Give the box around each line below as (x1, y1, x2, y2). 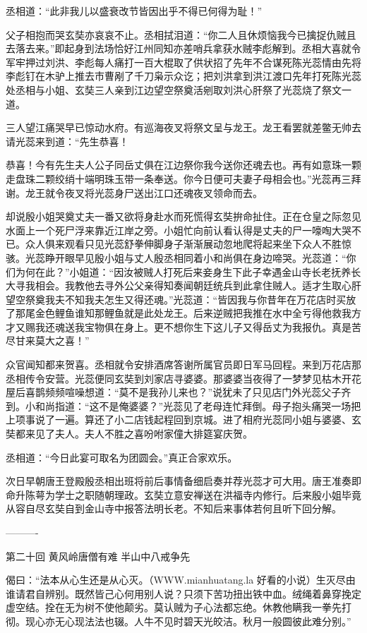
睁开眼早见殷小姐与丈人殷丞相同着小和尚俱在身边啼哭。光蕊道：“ (44, 250, 347, 265)
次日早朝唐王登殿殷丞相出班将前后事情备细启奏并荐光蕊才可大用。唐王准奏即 (6, 474, 361, 488)
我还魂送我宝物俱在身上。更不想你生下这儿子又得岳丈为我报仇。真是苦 (35, 319, 361, 334)
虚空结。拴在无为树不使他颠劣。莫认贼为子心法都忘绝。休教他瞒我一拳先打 (6, 600, 351, 615)
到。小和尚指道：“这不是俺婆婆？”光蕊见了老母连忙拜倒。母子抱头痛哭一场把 (6, 398, 361, 413)
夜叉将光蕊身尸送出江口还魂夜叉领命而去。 (64, 185, 263, 200)
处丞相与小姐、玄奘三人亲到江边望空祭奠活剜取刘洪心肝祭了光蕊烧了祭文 (6, 82, 342, 97)
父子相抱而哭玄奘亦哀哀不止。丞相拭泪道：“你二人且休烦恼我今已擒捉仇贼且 (6, 27, 356, 42)
